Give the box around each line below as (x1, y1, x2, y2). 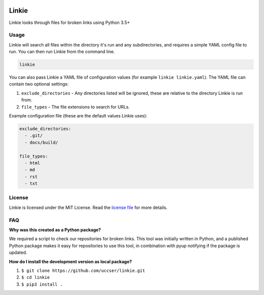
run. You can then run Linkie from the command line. (9, 49, 115, 55)
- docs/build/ (24, 139, 59, 145)
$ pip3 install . (21, 281, 63, 287)
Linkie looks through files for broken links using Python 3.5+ (9, 20, 131, 25)
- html (24, 160, 41, 166)
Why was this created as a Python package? (9, 227, 101, 232)
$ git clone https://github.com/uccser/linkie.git (21, 268, 145, 273)
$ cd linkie (21, 274, 50, 280)
